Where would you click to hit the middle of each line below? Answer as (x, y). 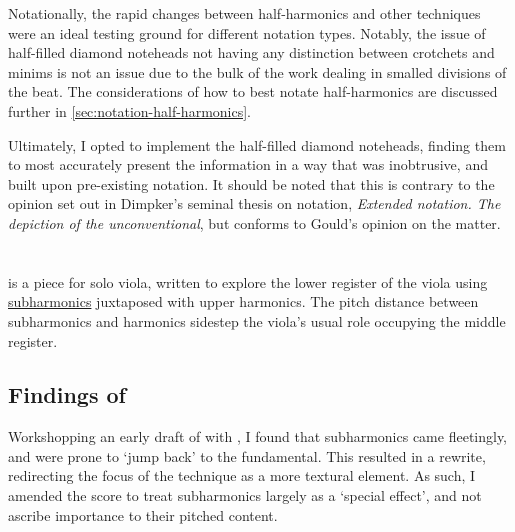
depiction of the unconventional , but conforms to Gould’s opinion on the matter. (254, 222)
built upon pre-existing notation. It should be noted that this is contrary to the (251, 183)
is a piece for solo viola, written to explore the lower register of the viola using (248, 281)
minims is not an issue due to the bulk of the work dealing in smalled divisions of (257, 71)
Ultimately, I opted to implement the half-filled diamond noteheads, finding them (257, 144)
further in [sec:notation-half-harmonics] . (130, 110)
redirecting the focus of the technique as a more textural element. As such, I (242, 475)
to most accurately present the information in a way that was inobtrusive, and (248, 164)
